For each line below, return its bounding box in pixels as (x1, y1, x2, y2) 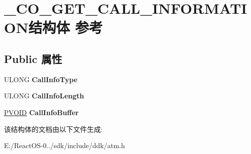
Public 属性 (4, 51, 62, 66)
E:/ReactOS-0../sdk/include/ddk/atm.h (4, 140, 125, 151)
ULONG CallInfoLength (4, 91, 84, 101)
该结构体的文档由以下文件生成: (4, 123, 103, 134)
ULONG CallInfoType (4, 74, 78, 84)
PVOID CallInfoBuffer (4, 107, 79, 117)
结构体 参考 (28, 17, 103, 37)
